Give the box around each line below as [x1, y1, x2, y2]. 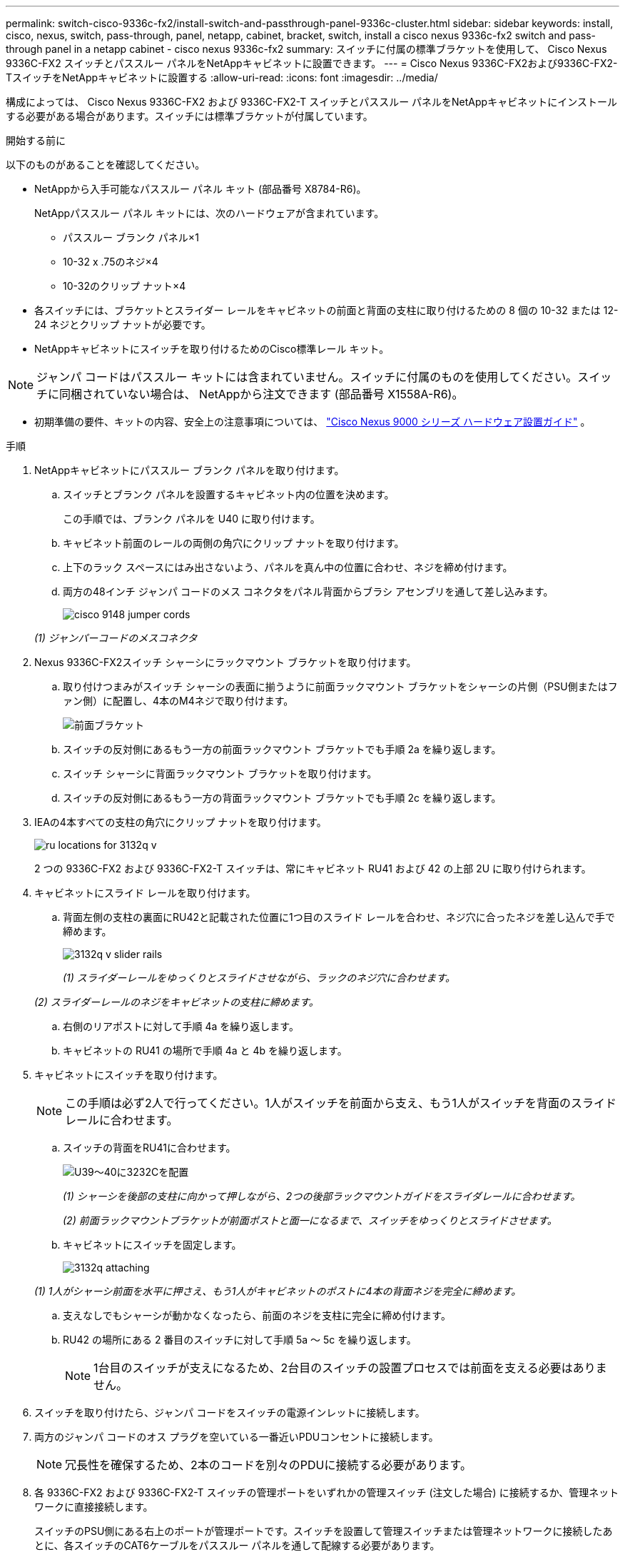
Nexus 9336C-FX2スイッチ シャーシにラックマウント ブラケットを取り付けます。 [34, 656, 417, 668]
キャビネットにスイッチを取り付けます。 [34, 1069, 223, 1081]
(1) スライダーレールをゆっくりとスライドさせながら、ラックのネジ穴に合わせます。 [63, 972, 455, 984]
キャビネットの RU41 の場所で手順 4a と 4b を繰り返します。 [63, 1044, 347, 1057]
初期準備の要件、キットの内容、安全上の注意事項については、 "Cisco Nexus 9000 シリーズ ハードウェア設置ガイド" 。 [34, 415, 591, 428]
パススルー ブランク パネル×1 [63, 231, 199, 243]
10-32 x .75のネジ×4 [63, 256, 158, 268]
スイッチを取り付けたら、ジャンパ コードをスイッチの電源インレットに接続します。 [34, 1406, 425, 1419]
